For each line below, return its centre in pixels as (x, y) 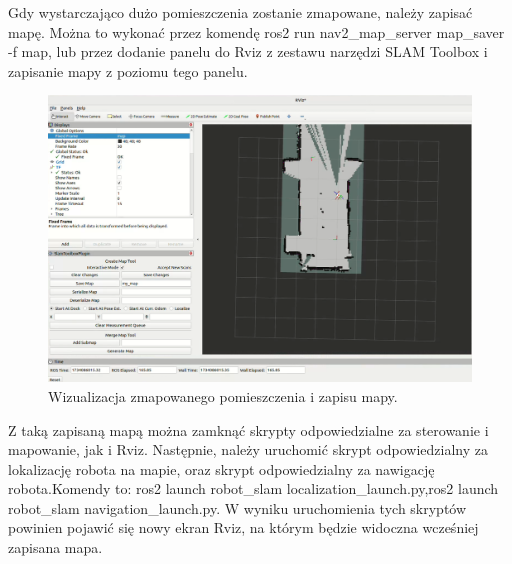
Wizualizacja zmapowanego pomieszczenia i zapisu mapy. (223, 395)
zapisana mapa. (55, 547)
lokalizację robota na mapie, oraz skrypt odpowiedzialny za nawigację (221, 468)
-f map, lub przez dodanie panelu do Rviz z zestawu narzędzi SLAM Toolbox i (248, 51)
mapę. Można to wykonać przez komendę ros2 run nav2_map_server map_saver (256, 31)
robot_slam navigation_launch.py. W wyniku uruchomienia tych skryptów (237, 507)
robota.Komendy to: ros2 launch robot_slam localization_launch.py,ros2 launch (253, 488)
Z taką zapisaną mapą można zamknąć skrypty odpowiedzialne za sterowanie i (248, 429)
